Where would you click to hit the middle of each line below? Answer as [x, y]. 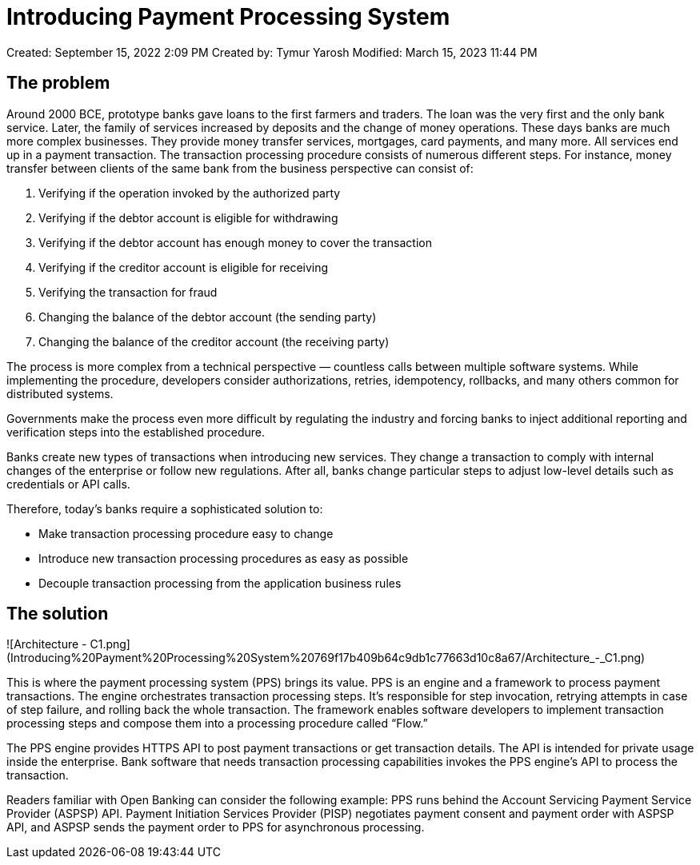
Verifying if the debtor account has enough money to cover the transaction [235, 242]
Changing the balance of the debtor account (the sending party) [208, 317]
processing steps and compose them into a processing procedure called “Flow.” [217, 723]
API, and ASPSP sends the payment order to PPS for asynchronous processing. [216, 827]
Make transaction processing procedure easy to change [186, 533]
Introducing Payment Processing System [228, 17]
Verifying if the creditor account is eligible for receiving [184, 267]
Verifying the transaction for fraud [128, 292]
